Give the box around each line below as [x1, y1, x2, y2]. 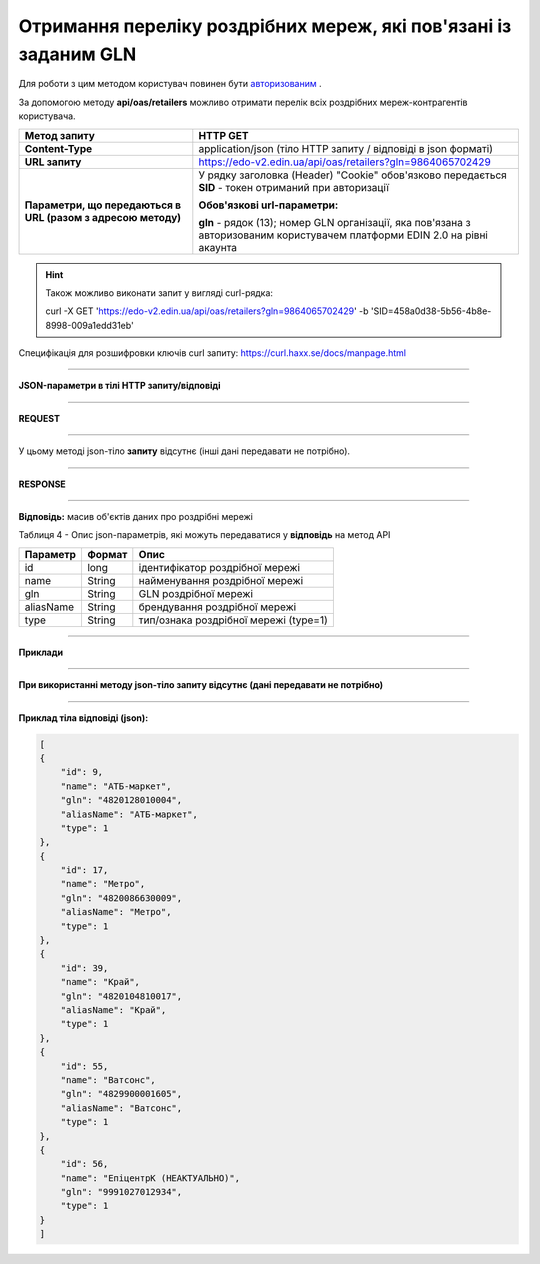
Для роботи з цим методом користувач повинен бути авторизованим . [18, 78, 322, 90]
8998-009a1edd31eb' [45, 319, 134, 331]
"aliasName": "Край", [60, 1005, 167, 1015]
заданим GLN [18, 43, 137, 65]
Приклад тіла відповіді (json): [18, 711, 149, 724]
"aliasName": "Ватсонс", [60, 1102, 183, 1114]
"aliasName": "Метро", [60, 906, 172, 918]
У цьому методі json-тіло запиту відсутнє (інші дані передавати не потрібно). [18, 445, 350, 457]
